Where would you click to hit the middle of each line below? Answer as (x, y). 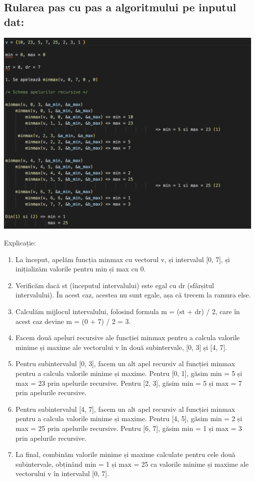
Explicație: (20, 242)
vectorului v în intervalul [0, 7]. (62, 473)
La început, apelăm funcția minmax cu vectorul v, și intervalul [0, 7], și (123, 259)
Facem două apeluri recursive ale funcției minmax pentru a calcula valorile (127, 337)
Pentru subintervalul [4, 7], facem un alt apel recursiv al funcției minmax (125, 409)
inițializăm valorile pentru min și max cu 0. (81, 269)
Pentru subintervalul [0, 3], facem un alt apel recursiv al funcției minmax (125, 363)
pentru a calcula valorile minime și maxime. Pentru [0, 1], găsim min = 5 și (129, 373)
